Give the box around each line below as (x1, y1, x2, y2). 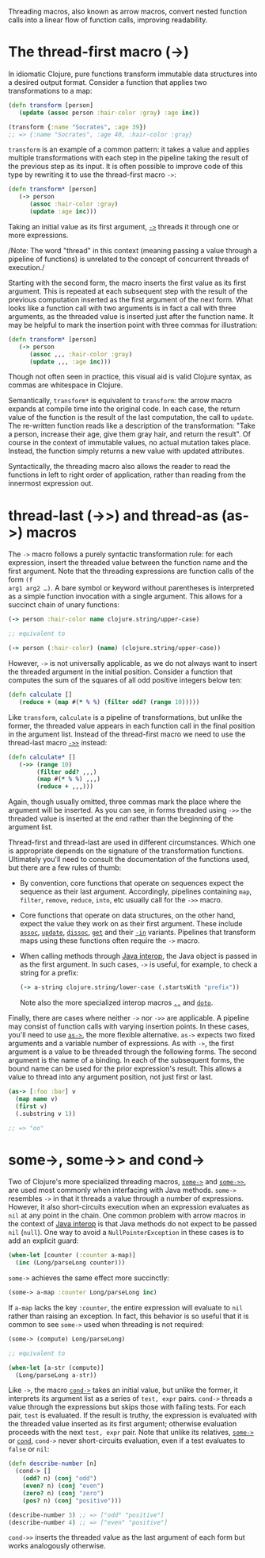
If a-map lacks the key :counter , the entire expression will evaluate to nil (8, 1302, 244, 1312)
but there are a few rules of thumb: (8, 863, 122, 872)
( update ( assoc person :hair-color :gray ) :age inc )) (18, 109, 200, 117)
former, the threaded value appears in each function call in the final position (8, 721, 256, 730)
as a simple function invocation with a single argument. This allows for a (8, 591, 243, 602)
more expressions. (8, 230, 69, 240)
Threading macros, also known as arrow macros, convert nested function (8, 7, 248, 16)
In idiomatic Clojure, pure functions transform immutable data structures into (8, 69, 258, 79)
